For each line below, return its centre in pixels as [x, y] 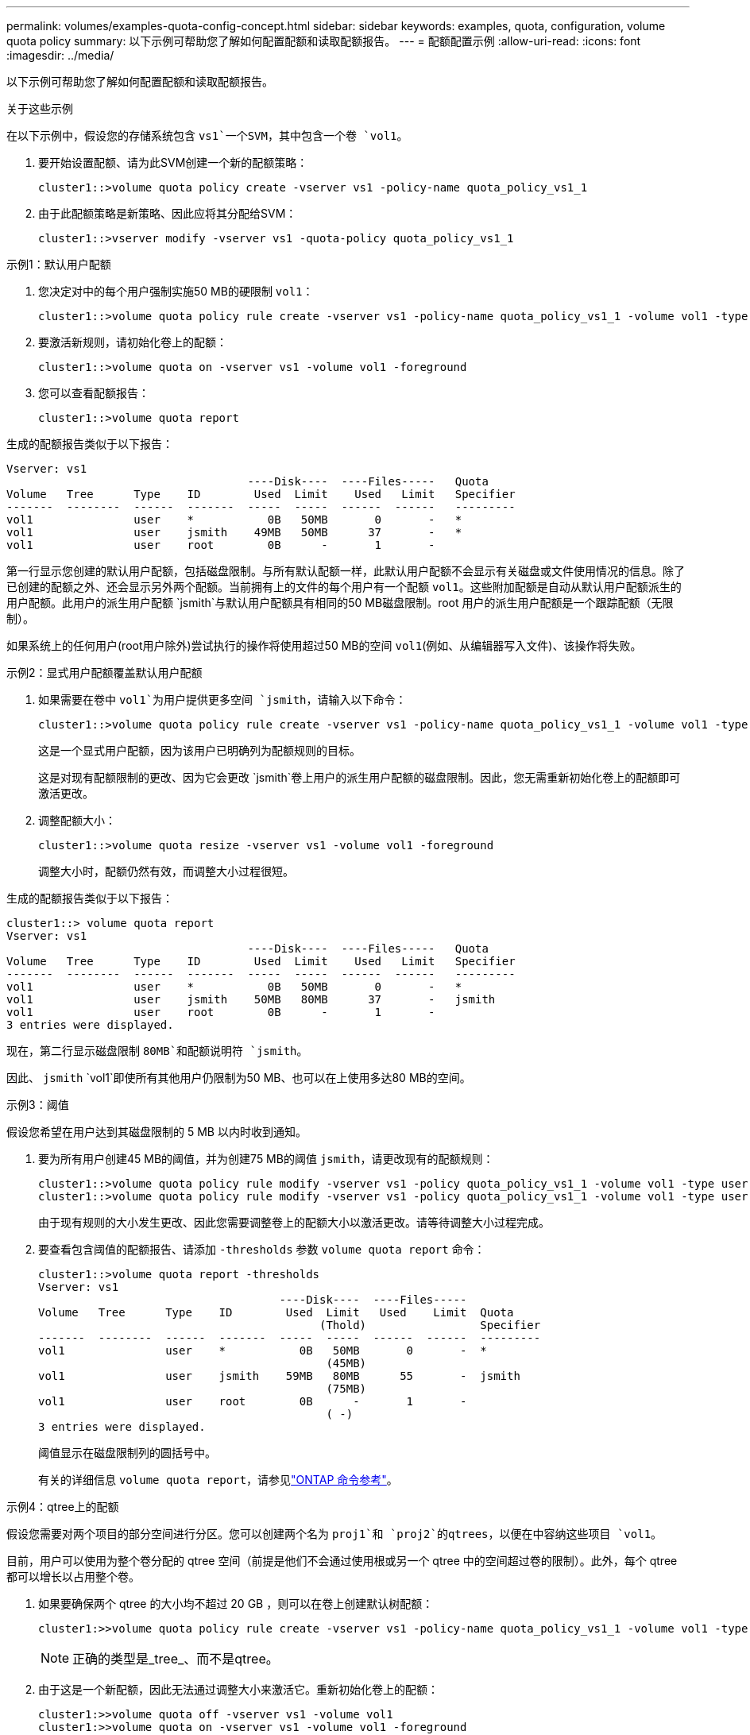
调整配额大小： [77, 820]
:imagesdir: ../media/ [60, 55]
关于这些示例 [40, 108]
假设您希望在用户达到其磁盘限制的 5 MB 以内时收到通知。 [157, 1132]
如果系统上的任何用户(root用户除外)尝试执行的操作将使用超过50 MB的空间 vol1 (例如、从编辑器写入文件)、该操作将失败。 [324, 645]
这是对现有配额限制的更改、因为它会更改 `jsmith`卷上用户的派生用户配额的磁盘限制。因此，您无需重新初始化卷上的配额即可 [360, 777]
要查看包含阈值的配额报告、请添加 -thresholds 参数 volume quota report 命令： [262, 1249]
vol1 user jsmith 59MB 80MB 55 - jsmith [279, 1376]
